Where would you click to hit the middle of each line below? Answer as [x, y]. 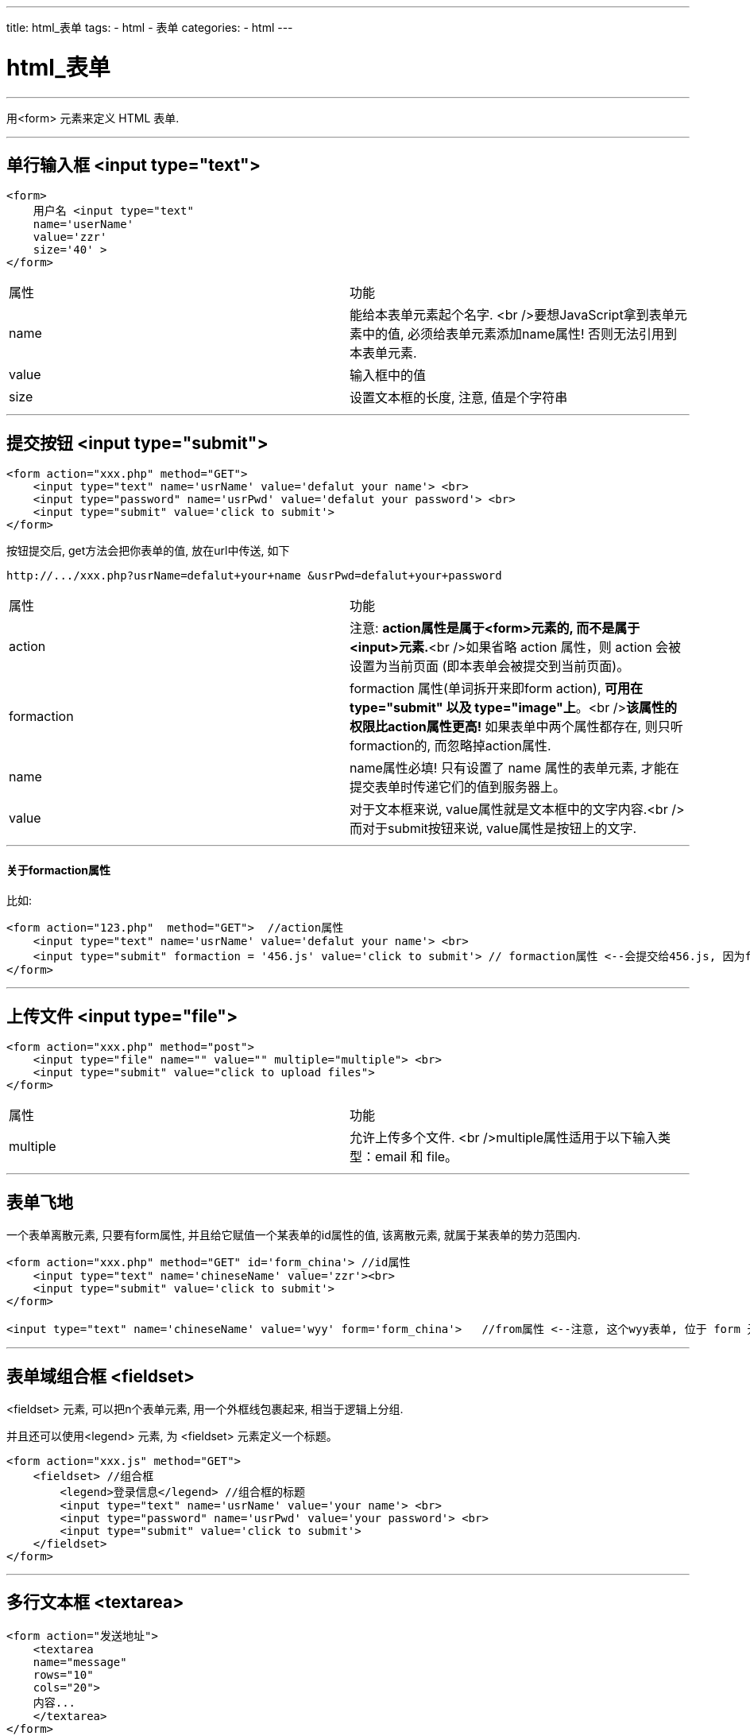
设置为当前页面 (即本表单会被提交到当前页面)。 [490, 666]
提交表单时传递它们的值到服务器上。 [458, 787]
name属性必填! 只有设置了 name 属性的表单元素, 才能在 [514, 768]
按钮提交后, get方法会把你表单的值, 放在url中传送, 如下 [148, 551]
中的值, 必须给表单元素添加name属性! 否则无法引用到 [520, 334]
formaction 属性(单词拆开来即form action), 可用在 [497, 689]
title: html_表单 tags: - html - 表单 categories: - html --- [150, 27]
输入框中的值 [388, 376]
